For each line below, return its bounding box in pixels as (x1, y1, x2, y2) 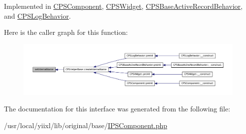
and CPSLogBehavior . (4, 10, 71, 21)
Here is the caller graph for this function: (4, 27, 128, 37)
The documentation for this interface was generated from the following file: (4, 104, 230, 114)
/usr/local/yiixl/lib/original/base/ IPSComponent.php (4, 120, 168, 130)
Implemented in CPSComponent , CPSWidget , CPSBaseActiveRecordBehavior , (4, 1, 243, 11)
